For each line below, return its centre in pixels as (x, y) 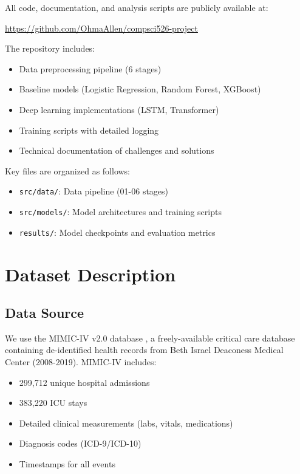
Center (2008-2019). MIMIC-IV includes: (81, 362)
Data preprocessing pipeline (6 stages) (90, 68)
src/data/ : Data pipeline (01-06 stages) (94, 191)
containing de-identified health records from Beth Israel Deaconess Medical (144, 350)
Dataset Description (90, 274)
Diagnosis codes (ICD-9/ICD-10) (80, 443)
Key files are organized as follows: (68, 170)
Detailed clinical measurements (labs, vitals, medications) (126, 423)
